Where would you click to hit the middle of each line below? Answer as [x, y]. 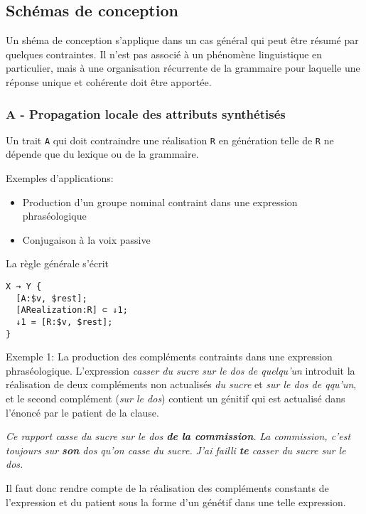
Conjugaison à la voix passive [86, 239]
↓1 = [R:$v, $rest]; [64, 322]
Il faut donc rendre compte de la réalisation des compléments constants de [167, 488]
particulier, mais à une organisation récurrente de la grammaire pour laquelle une [183, 68]
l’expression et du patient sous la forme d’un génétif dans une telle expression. [176, 502]
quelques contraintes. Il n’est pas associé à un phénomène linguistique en [164, 54]
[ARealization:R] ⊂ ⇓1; [72, 310]
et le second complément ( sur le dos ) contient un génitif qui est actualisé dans [176, 398]
